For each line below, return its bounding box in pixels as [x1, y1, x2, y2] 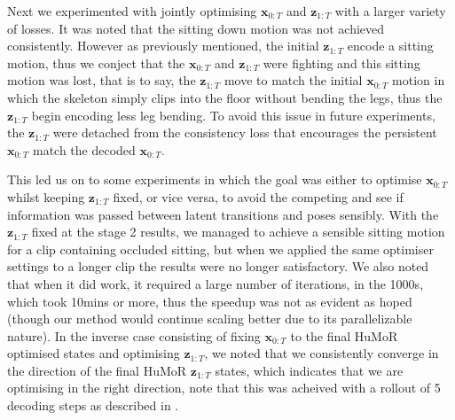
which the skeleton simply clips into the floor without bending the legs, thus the [7, 88, 443, 106]
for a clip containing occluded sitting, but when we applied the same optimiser [7, 239, 434, 258]
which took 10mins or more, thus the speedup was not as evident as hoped [7, 292, 412, 310]
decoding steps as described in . [7, 396, 179, 415]
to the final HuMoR [290, 326, 398, 345]
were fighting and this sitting [263, 53, 420, 72]
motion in [392, 71, 445, 89]
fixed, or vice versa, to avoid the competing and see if [113, 187, 404, 206]
